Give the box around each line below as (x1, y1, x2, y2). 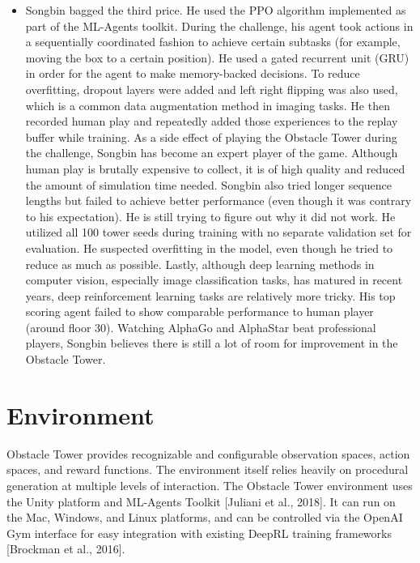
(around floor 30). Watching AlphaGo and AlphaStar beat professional (25, 318, 376, 335)
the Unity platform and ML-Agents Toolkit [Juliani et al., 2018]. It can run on (6, 493, 396, 510)
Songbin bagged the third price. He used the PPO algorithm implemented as (25, 2, 406, 18)
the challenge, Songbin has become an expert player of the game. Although (25, 144, 398, 161)
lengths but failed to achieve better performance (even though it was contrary (25, 192, 412, 209)
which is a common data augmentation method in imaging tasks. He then (25, 96, 390, 113)
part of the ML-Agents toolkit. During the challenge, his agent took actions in (25, 17, 414, 34)
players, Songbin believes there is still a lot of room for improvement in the (25, 335, 398, 352)
